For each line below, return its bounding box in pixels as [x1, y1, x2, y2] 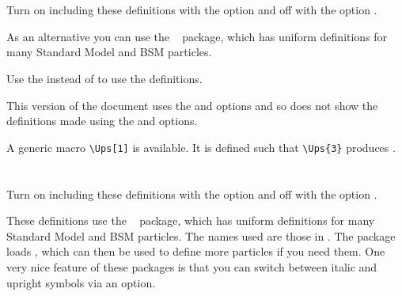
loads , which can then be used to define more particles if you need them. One [6, 243, 385, 260]
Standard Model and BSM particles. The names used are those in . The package [6, 227, 396, 244]
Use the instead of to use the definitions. [6, 70, 203, 86]
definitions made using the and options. [6, 112, 198, 129]
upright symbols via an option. [6, 274, 156, 290]
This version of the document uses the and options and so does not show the [6, 97, 378, 113]
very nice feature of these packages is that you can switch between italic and [6, 258, 377, 275]
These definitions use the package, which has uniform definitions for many [6, 212, 375, 229]
